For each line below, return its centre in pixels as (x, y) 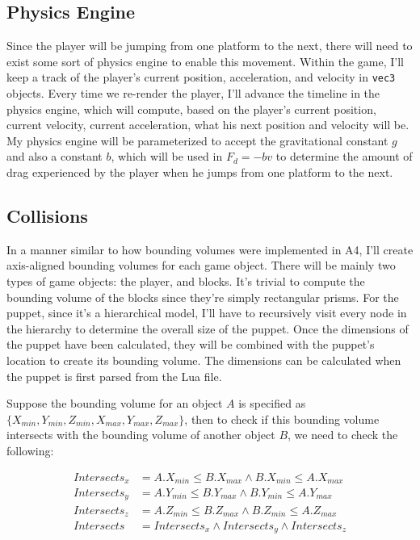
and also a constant (55, 156)
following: (30, 450)
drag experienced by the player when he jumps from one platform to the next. (200, 172)
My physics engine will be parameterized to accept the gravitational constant (197, 140)
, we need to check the (343, 435)
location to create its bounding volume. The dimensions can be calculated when (204, 360)
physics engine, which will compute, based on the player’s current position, (191, 109)
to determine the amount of (344, 156)
